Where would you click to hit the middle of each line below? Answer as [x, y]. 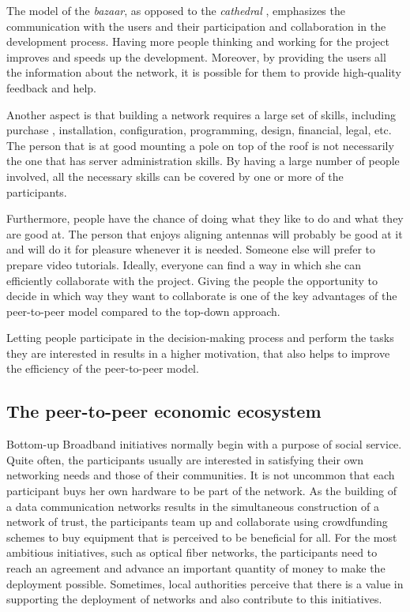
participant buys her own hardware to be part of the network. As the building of [201, 491]
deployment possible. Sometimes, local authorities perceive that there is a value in [205, 583]
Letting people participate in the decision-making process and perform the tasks [200, 338]
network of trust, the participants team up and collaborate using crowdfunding [197, 522]
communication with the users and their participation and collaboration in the [196, 26]
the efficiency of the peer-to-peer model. [103, 368]
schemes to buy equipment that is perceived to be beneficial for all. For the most [202, 537]
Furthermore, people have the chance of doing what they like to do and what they [205, 218]
